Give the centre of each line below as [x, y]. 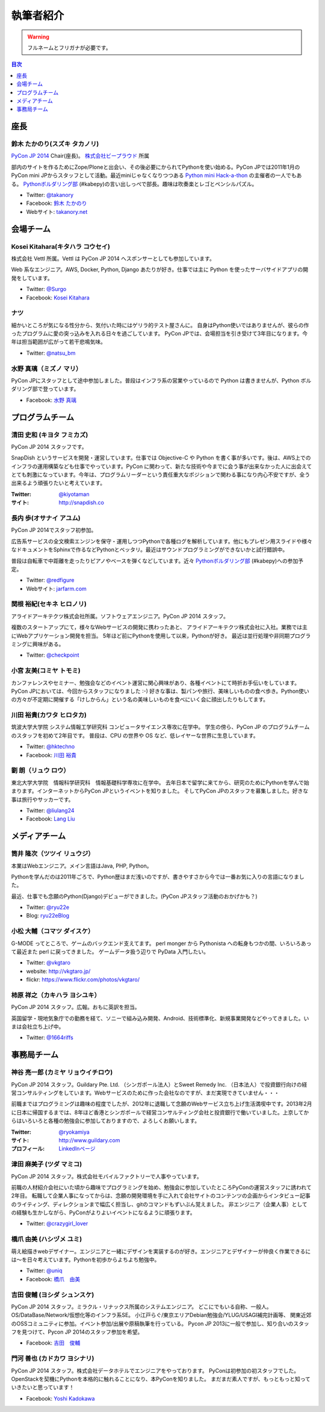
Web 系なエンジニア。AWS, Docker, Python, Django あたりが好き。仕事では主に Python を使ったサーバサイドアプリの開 [159, 270]
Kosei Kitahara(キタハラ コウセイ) [61, 246]
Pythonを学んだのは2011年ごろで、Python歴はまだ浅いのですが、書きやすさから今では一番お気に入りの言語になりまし [158, 876]
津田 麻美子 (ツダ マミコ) [47, 1164]
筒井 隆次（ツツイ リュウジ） [53, 854]
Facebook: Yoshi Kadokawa [60, 1398]
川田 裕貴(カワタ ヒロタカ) [49, 715]
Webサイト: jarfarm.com [56, 589]
